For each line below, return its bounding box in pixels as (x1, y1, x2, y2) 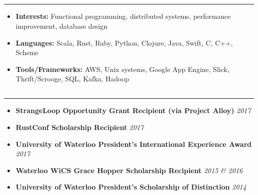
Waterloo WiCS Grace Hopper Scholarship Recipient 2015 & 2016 (15, 165, 243, 175)
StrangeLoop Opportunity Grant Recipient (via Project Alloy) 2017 (15, 105, 251, 116)
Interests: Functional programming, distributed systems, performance (15, 11, 231, 21)
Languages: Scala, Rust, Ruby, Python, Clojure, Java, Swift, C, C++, (15, 37, 233, 48)
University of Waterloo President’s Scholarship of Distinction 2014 (15, 182, 247, 192)
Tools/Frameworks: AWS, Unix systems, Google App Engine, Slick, (15, 64, 230, 74)
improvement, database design (15, 20, 108, 31)
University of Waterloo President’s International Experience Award (15, 138, 252, 149)
